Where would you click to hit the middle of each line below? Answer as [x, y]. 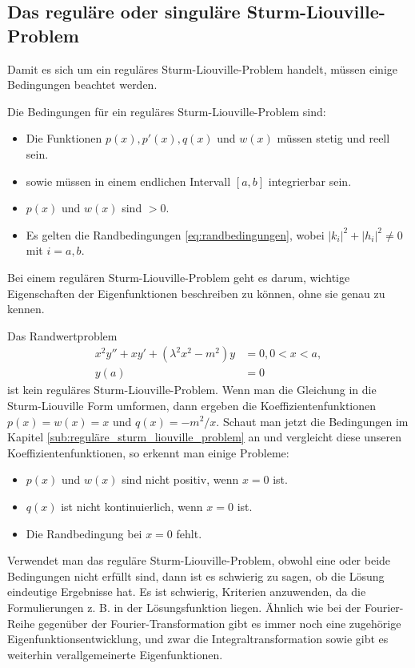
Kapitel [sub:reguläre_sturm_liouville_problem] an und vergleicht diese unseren [204, 437]
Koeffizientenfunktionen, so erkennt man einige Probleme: [148, 452]
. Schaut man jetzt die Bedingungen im [312, 421]
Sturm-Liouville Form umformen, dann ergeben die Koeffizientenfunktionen [192, 405]
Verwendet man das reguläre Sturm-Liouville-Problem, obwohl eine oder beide [199, 560]
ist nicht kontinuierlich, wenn [132, 506]
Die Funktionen [64, 138]
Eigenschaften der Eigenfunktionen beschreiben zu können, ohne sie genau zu [196, 293]
